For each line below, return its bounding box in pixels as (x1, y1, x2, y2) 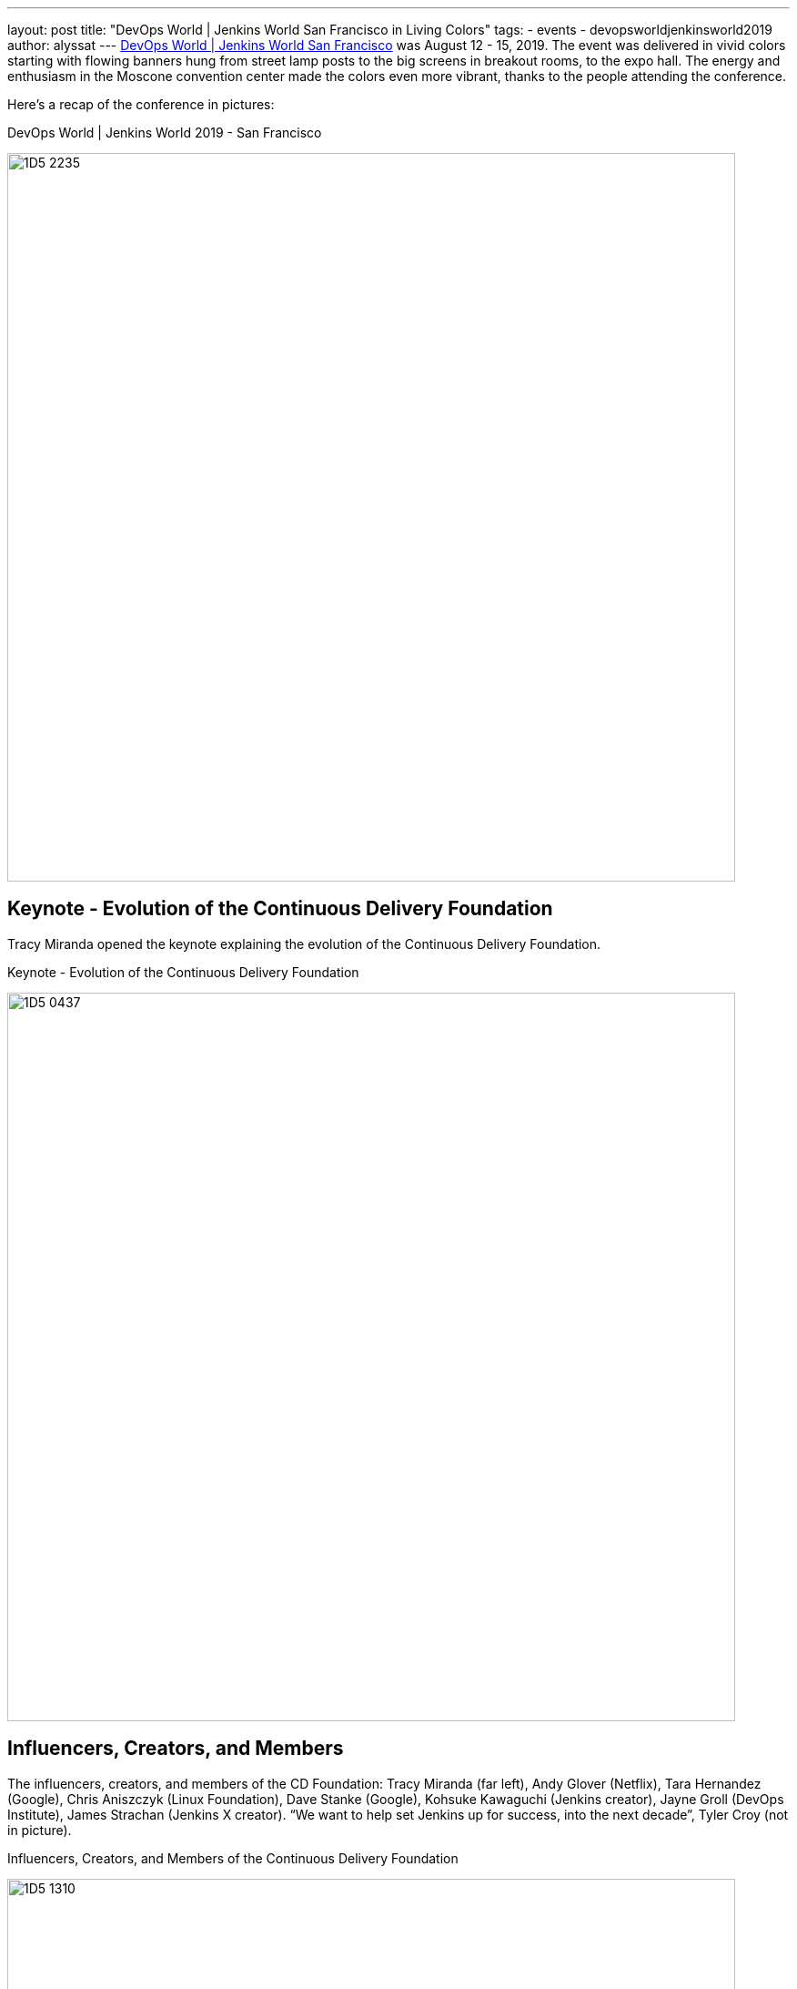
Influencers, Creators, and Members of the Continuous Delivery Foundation (7, 1850, 459, 1866)
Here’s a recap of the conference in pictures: (7, 97, 275, 112)
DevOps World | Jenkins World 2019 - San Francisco (7, 125, 322, 140)
